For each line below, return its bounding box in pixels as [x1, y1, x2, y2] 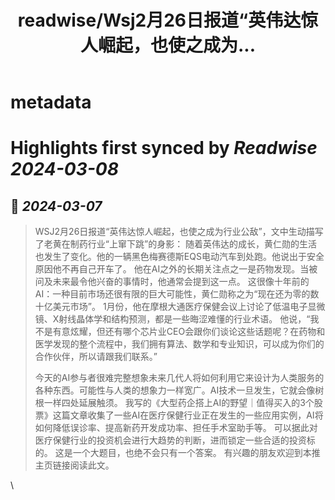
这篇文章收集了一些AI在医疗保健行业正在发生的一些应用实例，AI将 [52, 409, 324, 421]
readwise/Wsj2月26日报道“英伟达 [17, 9, 302, 32]
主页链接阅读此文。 [34, 459, 115, 471]
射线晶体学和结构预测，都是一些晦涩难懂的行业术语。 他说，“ [58, 313, 311, 325]
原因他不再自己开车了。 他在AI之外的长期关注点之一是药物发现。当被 [34, 263, 318, 275]
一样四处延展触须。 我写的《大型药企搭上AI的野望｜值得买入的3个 [43, 397, 315, 409]
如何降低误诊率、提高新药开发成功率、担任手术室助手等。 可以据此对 [34, 422, 318, 434]
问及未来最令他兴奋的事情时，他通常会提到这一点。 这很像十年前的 [34, 276, 310, 288]
